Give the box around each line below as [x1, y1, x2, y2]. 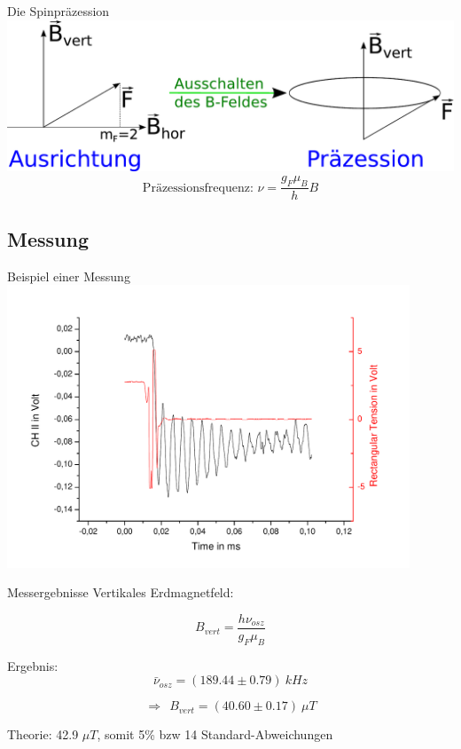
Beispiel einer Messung [7, 266, 130, 285]
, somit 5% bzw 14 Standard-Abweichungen [97, 725, 333, 744]
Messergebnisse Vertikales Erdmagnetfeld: [7, 583, 234, 602]
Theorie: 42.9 [7, 725, 79, 744]
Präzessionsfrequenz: [142, 181, 254, 194]
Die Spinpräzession [7, 2, 110, 20]
